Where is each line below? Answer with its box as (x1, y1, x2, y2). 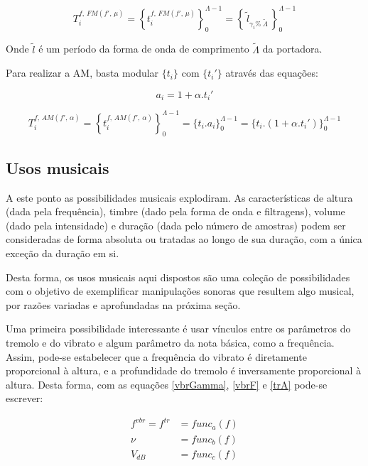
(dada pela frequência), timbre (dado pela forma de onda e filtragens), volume (6, 204, 345, 219)
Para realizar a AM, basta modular (6, 65, 159, 80)
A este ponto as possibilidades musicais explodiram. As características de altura (6, 190, 353, 205)
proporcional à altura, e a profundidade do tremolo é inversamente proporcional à (6, 363, 362, 378)
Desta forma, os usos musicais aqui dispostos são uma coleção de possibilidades (6, 269, 350, 284)
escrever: (6, 391, 43, 406)
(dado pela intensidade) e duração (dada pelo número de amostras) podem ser (6, 217, 346, 232)
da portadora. (262, 41, 323, 56)
